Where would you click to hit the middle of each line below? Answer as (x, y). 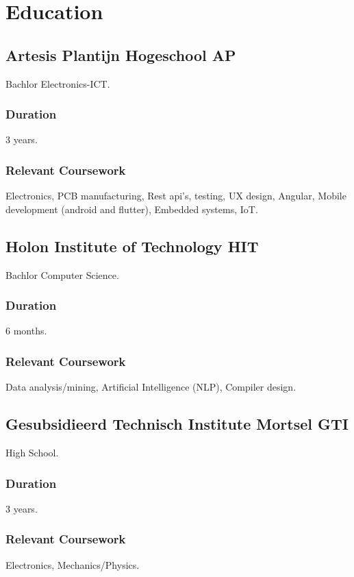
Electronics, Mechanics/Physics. (73, 564)
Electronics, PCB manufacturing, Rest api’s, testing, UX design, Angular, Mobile (176, 196)
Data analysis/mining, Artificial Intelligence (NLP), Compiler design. (151, 387)
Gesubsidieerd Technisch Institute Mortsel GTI (177, 424)
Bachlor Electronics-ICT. (58, 83)
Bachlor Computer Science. (62, 274)
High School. (32, 453)
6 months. (26, 331)
